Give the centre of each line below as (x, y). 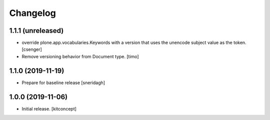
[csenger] (32, 49)
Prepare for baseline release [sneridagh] (63, 83)
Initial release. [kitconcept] (49, 109)
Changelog (32, 13)
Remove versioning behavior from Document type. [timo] (80, 56)
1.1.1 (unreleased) (36, 31)
